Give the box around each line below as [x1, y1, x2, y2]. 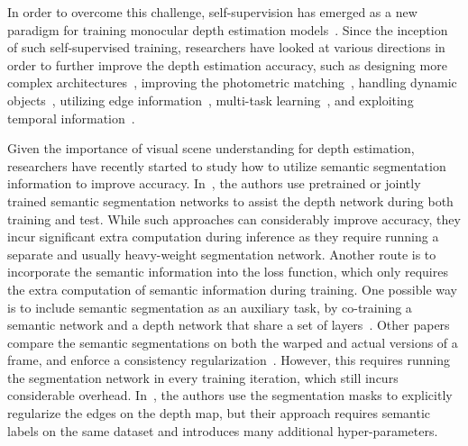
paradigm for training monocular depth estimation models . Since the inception [7, 20, 448, 39]
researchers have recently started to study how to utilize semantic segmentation [7, 156, 446, 175]
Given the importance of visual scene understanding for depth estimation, [7, 139, 415, 158]
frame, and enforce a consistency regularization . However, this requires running [7, 350, 451, 369]
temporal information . [7, 108, 135, 127]
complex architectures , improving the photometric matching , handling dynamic [7, 73, 457, 92]
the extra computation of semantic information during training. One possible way [7, 279, 457, 298]
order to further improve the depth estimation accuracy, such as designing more [7, 55, 447, 74]
